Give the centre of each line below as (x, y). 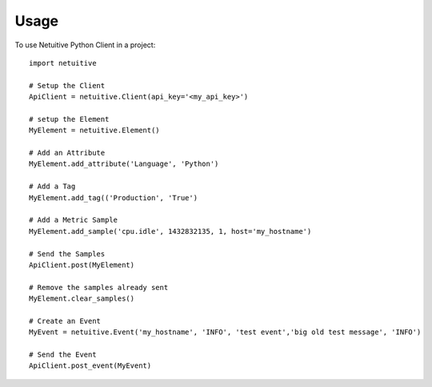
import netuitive (63, 63)
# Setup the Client (67, 85)
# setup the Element (69, 119)
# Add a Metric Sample (74, 220)
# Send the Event (63, 355)
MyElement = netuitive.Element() (94, 131)
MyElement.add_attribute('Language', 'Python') (124, 164)
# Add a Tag (52, 187)
